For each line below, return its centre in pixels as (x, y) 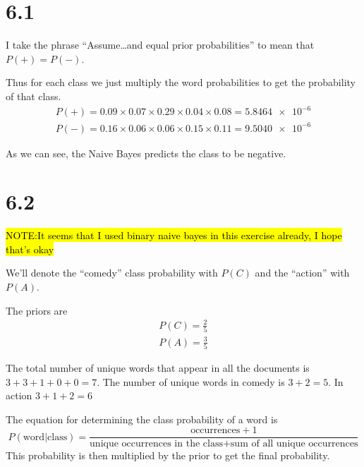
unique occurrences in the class (156, 444)
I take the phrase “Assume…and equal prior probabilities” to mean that (160, 45)
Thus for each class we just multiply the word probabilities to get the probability (181, 82)
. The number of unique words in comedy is (191, 381)
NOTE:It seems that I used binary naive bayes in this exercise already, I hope (174, 235)
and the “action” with (302, 273)
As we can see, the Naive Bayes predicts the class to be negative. (146, 153)
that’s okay (30, 249)
